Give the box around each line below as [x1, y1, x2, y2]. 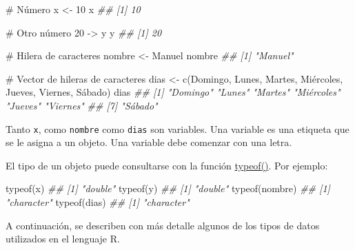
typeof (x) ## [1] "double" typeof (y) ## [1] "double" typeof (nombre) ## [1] [6, 181, 330, 196]
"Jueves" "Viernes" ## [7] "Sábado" [6, 98, 158, 112]
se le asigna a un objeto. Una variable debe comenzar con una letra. [6, 135, 292, 149]
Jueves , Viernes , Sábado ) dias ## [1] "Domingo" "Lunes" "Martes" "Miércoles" [6, 85, 341, 99]
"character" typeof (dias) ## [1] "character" [6, 195, 190, 209]
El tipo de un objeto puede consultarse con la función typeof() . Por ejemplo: [6, 158, 328, 172]
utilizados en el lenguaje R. [6, 231, 120, 246]
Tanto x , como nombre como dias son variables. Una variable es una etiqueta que [6, 121, 349, 136]
